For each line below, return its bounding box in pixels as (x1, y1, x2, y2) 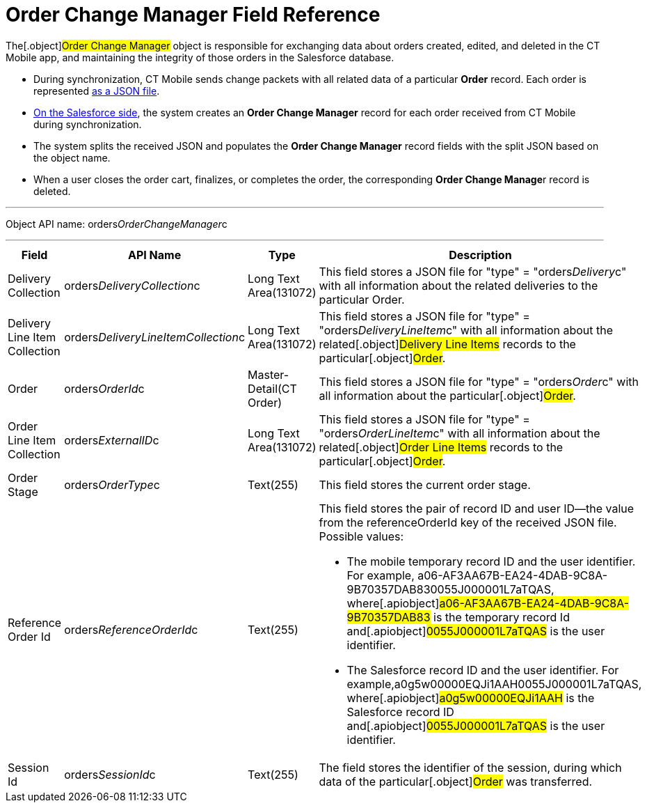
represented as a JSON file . (33, 84, 160, 97)
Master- (248, 367, 289, 382)
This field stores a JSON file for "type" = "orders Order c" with (319, 374, 639, 389)
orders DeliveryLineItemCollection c (64, 329, 246, 344)
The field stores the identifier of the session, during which (319, 760, 622, 775)
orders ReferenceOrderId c (64, 622, 198, 637)
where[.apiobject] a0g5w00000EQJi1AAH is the (346, 690, 595, 705)
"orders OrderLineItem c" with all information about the (319, 426, 600, 440)
